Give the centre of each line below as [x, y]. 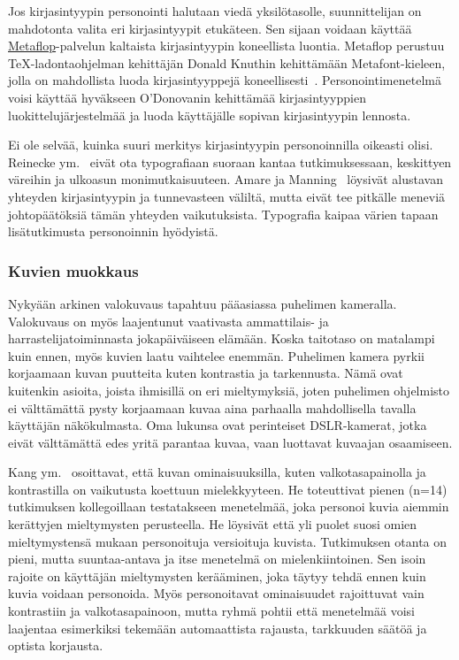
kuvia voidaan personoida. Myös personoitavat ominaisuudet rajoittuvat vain [216, 593]
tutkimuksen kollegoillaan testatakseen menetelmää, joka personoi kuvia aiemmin [229, 507]
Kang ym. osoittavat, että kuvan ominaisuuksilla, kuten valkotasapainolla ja [217, 472]
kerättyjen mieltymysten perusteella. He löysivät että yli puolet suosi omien [213, 524]
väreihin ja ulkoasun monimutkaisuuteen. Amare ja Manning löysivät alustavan [226, 179]
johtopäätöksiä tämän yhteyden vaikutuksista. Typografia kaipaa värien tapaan [223, 214]
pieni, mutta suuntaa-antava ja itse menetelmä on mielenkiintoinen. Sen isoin [217, 559]
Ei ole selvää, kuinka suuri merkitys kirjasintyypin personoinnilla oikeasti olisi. [221, 145]
